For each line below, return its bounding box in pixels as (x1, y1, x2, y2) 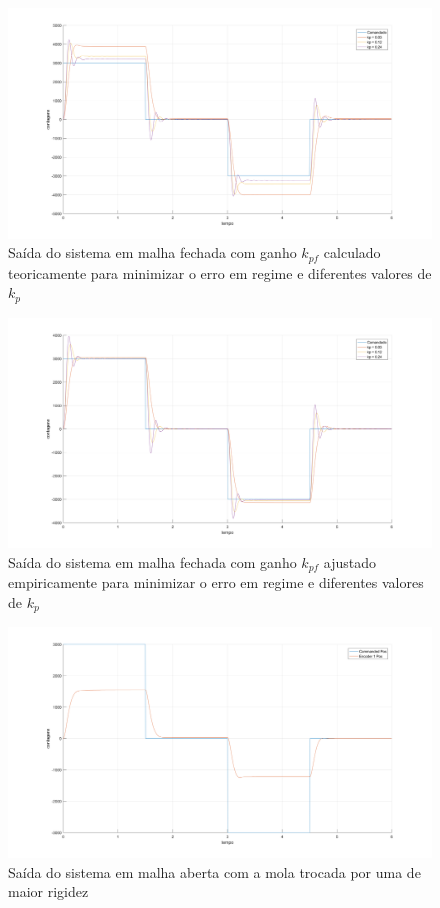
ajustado (323, 551, 377, 572)
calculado (323, 242, 381, 263)
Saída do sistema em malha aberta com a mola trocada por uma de (8, 861, 421, 882)
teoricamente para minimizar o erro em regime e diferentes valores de (8, 262, 432, 283)
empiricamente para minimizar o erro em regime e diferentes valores (8, 572, 424, 593)
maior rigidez (8, 881, 89, 902)
